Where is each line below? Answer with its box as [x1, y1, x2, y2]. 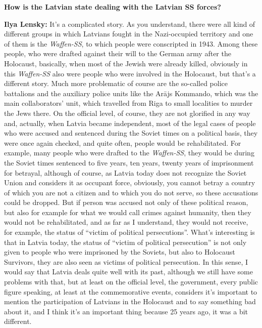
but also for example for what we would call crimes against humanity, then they [4, 207, 251, 217]
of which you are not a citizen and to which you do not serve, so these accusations [4, 187, 258, 197]
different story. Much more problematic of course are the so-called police [4, 78, 228, 89]
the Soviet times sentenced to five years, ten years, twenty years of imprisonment [4, 157, 254, 168]
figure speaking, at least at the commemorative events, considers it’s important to [4, 286, 257, 297]
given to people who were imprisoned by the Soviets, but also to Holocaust [4, 247, 235, 257]
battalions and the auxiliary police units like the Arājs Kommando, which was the [4, 88, 258, 98]
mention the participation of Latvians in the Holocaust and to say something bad [4, 296, 256, 307]
